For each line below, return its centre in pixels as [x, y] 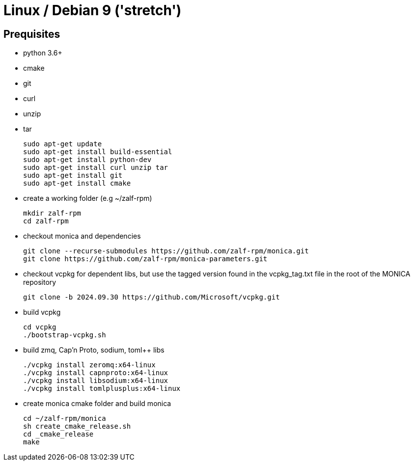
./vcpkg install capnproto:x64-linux [96, 373]
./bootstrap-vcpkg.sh [65, 335]
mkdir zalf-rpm [52, 213]
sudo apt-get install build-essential [98, 152]
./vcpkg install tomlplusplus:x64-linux [102, 389]
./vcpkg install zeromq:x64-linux [89, 365]
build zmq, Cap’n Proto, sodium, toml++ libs [94, 350]
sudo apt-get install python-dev [87, 160]
